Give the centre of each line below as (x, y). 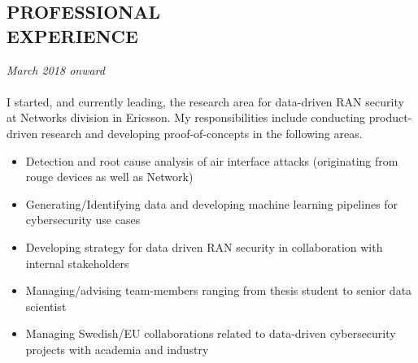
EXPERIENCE (72, 35)
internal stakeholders (77, 263)
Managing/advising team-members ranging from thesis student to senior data (219, 290)
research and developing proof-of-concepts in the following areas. (202, 133)
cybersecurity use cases (83, 220)
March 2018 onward (56, 69)
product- (390, 117)
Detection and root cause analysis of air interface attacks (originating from (212, 160)
